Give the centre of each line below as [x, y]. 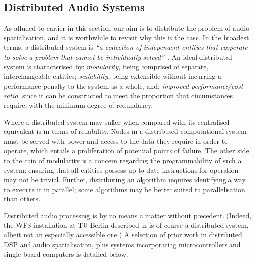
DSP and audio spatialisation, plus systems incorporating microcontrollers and [122, 244]
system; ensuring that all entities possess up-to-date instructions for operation [121, 170]
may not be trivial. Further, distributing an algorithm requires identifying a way [125, 180]
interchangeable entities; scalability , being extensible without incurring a [113, 76]
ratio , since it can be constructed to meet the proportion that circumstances [118, 95]
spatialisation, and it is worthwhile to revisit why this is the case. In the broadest [127, 37]
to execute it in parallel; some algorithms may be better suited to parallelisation [125, 189]
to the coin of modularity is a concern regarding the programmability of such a [123, 160]
